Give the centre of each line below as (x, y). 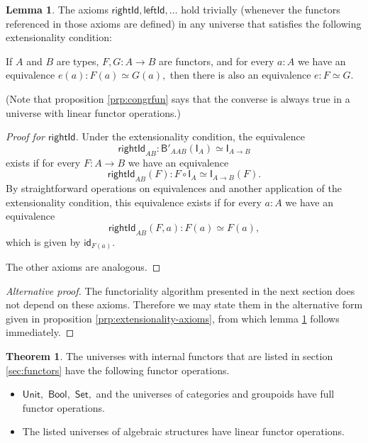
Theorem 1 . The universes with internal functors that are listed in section (169, 356)
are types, (78, 61)
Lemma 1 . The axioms (57, 9)
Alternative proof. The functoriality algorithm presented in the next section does (180, 290)
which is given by (43, 241)
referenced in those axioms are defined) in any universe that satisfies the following (184, 23)
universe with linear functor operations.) (93, 112)
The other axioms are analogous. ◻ (83, 267)
